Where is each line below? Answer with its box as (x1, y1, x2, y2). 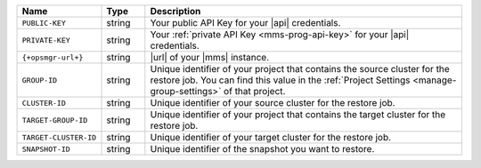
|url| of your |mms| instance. (150, 52, 270, 63)
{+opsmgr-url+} (21, 52, 84, 62)
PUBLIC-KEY (21, 18, 67, 28)
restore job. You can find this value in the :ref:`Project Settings (150, 74, 411, 86)
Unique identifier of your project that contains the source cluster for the (150, 63, 450, 75)
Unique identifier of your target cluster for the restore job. (150, 132, 392, 143)
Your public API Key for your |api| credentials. (150, 17, 341, 28)
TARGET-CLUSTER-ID (21, 132, 97, 142)
